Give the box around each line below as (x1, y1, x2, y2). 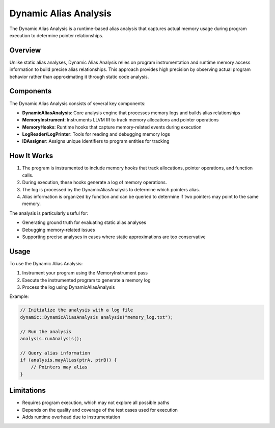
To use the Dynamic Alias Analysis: (9, 260, 83, 266)
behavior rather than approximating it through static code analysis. (9, 73, 149, 80)
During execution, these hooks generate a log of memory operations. (22, 179, 167, 186)
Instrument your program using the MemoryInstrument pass (22, 270, 148, 276)
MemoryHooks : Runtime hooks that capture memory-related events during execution (22, 124, 202, 130)
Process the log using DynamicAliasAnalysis (22, 284, 115, 290)
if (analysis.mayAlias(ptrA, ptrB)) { (20, 357, 117, 363)
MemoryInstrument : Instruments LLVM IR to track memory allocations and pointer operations (22, 117, 219, 123)
